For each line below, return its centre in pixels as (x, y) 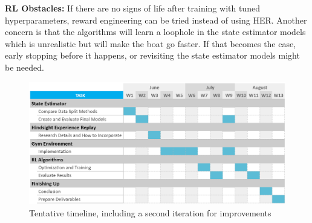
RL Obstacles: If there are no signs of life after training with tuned (132, 8)
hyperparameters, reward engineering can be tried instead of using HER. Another (156, 20)
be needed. (24, 67)
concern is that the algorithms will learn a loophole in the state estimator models (155, 32)
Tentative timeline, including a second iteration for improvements (150, 212)
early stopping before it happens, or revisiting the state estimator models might (152, 55)
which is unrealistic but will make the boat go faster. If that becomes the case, (151, 43)
